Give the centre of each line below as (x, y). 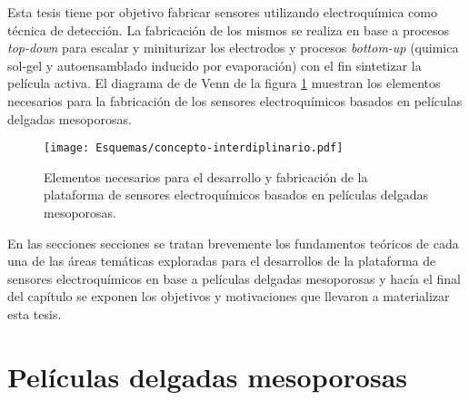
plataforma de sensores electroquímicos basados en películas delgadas (236, 195)
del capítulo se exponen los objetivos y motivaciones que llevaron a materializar (229, 296)
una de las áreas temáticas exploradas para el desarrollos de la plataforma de (222, 261)
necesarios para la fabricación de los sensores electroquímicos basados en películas (235, 100)
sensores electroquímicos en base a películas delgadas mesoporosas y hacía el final (234, 278)
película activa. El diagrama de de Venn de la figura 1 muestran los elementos (224, 83)
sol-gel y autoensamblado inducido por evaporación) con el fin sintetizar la (215, 65)
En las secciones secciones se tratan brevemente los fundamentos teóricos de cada (233, 243)
